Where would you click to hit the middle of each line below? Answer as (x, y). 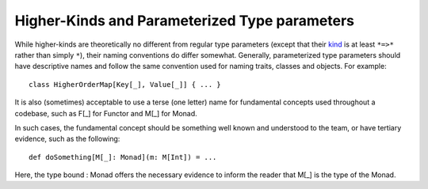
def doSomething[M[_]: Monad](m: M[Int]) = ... (123, 157)
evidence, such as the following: (67, 139)
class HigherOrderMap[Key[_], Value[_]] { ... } (125, 84)
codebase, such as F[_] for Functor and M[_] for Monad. (106, 113)
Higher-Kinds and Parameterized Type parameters (185, 21)
